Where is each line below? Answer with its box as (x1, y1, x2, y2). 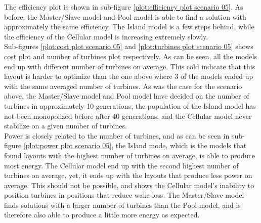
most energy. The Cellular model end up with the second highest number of (4, 160, 239, 170)
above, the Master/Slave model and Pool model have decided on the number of (4, 91, 249, 101)
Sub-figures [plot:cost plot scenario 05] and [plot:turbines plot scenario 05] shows (4, 41, 253, 52)
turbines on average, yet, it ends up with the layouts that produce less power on (4, 170, 252, 181)
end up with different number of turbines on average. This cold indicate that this (4, 61, 255, 71)
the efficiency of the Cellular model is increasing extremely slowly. (4, 31, 208, 41)
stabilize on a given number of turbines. (4, 120, 127, 131)
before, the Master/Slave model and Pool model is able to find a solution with (4, 11, 246, 22)
